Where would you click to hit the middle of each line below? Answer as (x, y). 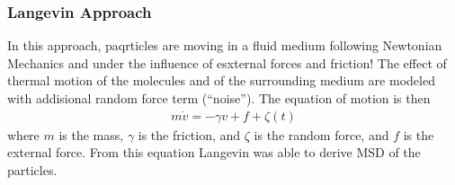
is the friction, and (189, 134)
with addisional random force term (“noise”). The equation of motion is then (219, 98)
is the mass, (91, 134)
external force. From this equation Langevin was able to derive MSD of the (214, 152)
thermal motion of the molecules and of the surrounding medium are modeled (221, 80)
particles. (32, 169)
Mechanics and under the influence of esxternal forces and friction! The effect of (227, 62)
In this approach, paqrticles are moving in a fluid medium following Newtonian (225, 45)
